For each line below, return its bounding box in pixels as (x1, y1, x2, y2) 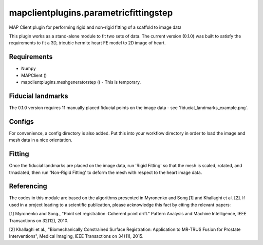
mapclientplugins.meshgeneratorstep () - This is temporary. (21, 79, 141, 85)
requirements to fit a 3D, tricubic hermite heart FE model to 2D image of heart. (9, 40, 166, 46)
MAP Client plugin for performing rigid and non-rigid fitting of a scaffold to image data (9, 24, 182, 30)
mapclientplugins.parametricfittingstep (9, 7, 173, 18)
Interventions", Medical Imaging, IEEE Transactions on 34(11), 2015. (9, 233, 144, 239)
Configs (9, 117, 34, 126)
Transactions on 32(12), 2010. (9, 217, 69, 224)
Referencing (9, 182, 47, 190)
